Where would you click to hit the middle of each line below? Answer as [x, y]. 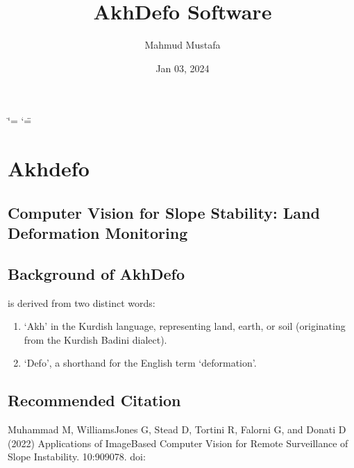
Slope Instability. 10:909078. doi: [77, 457]
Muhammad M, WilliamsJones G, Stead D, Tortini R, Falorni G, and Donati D [177, 429]
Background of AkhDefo [96, 273]
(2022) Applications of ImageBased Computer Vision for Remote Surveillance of [178, 443]
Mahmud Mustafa [183, 45]
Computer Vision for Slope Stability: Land [164, 212]
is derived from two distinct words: [82, 302]
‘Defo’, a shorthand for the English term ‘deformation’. [140, 363]
